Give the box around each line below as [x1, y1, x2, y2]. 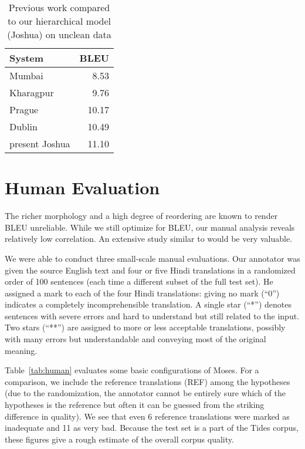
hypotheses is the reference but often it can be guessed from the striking [5, 399, 265, 411]
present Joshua [9, 137, 70, 150]
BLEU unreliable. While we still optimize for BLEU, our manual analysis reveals [5, 221, 295, 233]
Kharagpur [9, 86, 54, 99]
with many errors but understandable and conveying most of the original [5, 333, 266, 345]
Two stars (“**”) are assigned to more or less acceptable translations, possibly [5, 321, 286, 333]
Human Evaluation [5, 175, 160, 200]
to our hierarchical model [7, 14, 111, 28]
